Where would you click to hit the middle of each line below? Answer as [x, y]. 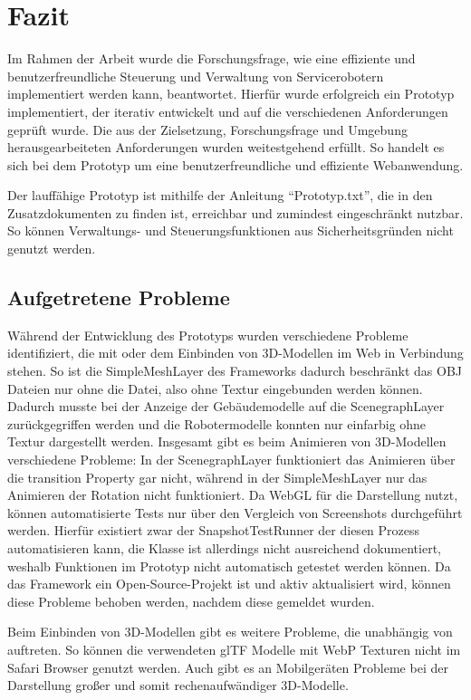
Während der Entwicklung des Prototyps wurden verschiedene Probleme [208, 335]
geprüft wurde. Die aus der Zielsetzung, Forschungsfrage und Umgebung [207, 129]
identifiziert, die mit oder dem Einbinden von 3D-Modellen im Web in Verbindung [235, 353]
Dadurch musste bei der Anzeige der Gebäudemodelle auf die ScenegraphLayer [226, 406]
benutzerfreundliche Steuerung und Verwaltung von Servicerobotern [196, 76]
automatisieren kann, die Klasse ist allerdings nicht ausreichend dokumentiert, [224, 547]
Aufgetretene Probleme [119, 297]
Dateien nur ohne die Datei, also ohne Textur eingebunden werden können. [215, 388]
